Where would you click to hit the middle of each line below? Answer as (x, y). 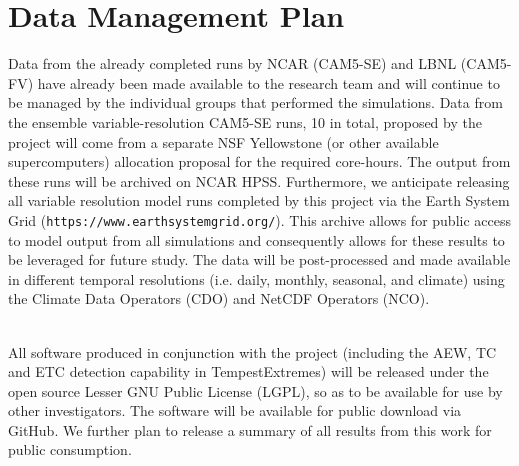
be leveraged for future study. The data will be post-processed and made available (259, 259)
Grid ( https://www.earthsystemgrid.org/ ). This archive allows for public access (259, 219)
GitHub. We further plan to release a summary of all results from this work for (250, 429)
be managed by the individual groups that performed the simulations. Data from (255, 102)
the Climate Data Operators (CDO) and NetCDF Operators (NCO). (219, 298)
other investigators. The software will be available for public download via (235, 410)
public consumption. (70, 449)
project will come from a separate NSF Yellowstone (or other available (223, 141)
